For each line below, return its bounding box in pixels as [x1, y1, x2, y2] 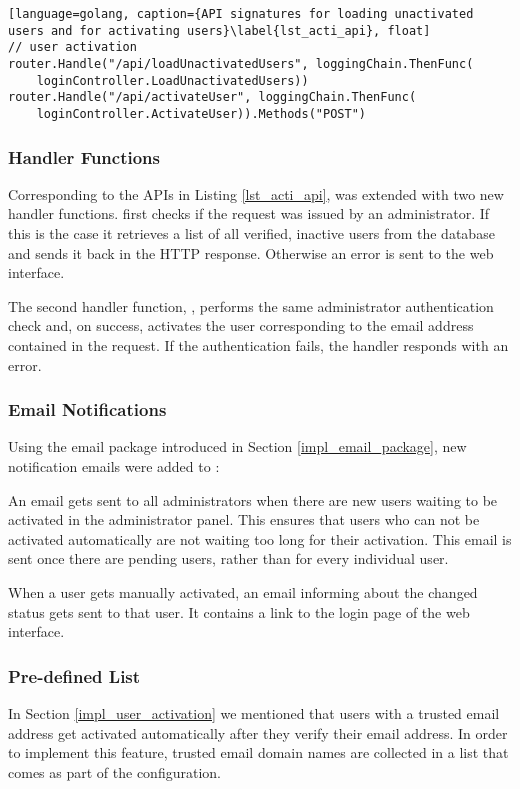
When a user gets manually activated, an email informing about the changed [8, 581, 478, 602]
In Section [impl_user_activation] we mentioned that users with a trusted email [8, 702, 500, 723]
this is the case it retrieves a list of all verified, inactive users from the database [8, 223, 495, 243]
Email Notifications [8, 397, 167, 422]
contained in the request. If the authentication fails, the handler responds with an [8, 334, 509, 355]
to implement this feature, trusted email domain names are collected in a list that [8, 742, 509, 763]
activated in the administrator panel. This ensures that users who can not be [8, 509, 480, 530]
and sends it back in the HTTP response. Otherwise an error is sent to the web [8, 242, 494, 263]
